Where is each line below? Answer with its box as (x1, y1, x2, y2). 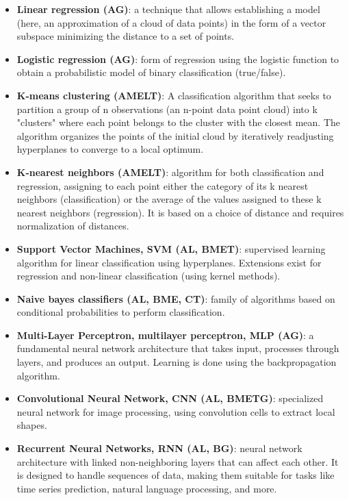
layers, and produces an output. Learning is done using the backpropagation (16, 355, 337, 369)
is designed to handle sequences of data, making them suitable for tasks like (16, 468, 335, 482)
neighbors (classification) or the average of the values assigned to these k (16, 192, 322, 206)
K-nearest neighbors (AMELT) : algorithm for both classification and (16, 164, 324, 179)
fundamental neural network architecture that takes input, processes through (16, 341, 339, 355)
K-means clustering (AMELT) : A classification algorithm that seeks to (16, 88, 331, 102)
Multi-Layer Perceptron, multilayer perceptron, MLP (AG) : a (16, 327, 314, 342)
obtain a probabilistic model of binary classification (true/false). (16, 65, 286, 79)
